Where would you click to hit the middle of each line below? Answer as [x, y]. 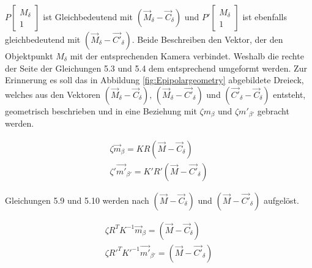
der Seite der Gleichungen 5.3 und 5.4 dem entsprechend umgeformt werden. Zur [156, 68]
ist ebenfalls [265, 17]
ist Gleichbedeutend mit [88, 17]
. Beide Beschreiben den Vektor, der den [207, 39]
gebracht [273, 110]
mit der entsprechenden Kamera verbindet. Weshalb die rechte [187, 56]
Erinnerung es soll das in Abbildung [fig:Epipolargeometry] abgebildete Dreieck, [154, 80]
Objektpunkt [29, 56]
